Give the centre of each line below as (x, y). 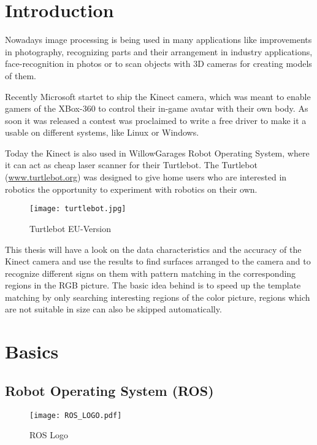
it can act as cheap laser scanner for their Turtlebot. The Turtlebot (131, 165)
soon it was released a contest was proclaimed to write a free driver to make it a (156, 120)
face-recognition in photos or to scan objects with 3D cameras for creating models (158, 64)
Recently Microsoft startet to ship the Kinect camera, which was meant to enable (158, 96)
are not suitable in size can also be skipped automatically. (113, 309)
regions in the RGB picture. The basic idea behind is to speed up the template (153, 285)
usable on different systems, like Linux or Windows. (102, 132)
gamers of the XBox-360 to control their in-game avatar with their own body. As (157, 108)
